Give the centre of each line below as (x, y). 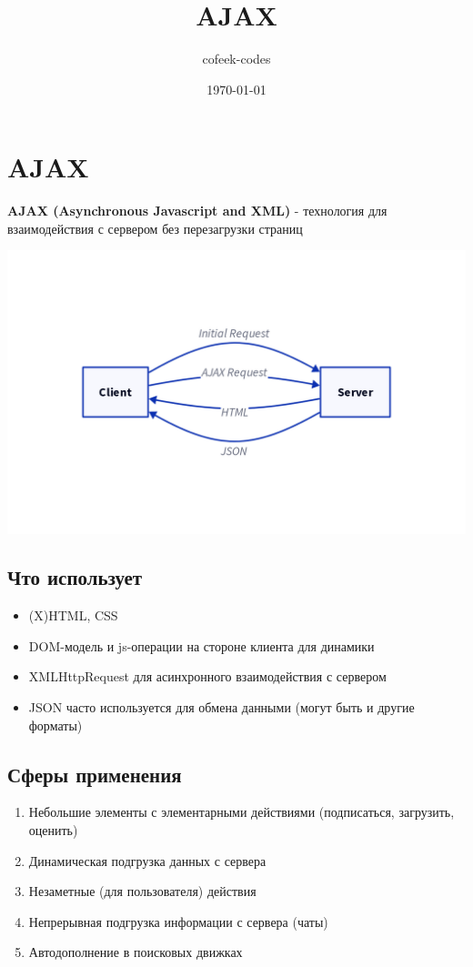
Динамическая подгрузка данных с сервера (147, 860)
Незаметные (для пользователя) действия (142, 891)
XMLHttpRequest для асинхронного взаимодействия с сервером (207, 676)
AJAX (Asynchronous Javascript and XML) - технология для (197, 211)
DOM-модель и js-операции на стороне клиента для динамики (201, 645)
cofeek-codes (236, 59)
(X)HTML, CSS (73, 615)
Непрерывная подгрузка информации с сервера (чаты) (178, 921)
